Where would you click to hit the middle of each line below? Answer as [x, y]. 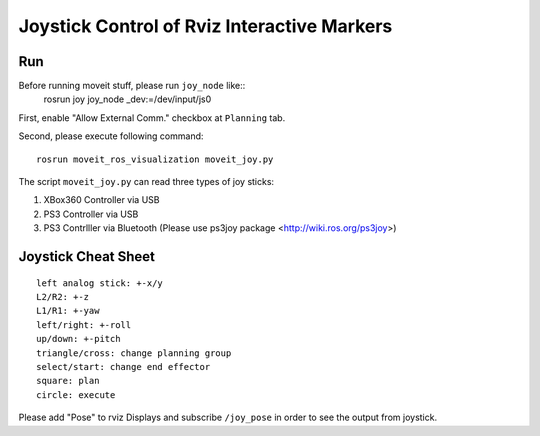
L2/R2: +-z [63, 296]
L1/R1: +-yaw [68, 311]
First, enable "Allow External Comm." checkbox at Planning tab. [152, 117]
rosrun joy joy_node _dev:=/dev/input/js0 [127, 99]
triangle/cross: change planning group [134, 353]
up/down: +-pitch [78, 339]
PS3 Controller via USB [91, 214]
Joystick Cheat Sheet [86, 256]
